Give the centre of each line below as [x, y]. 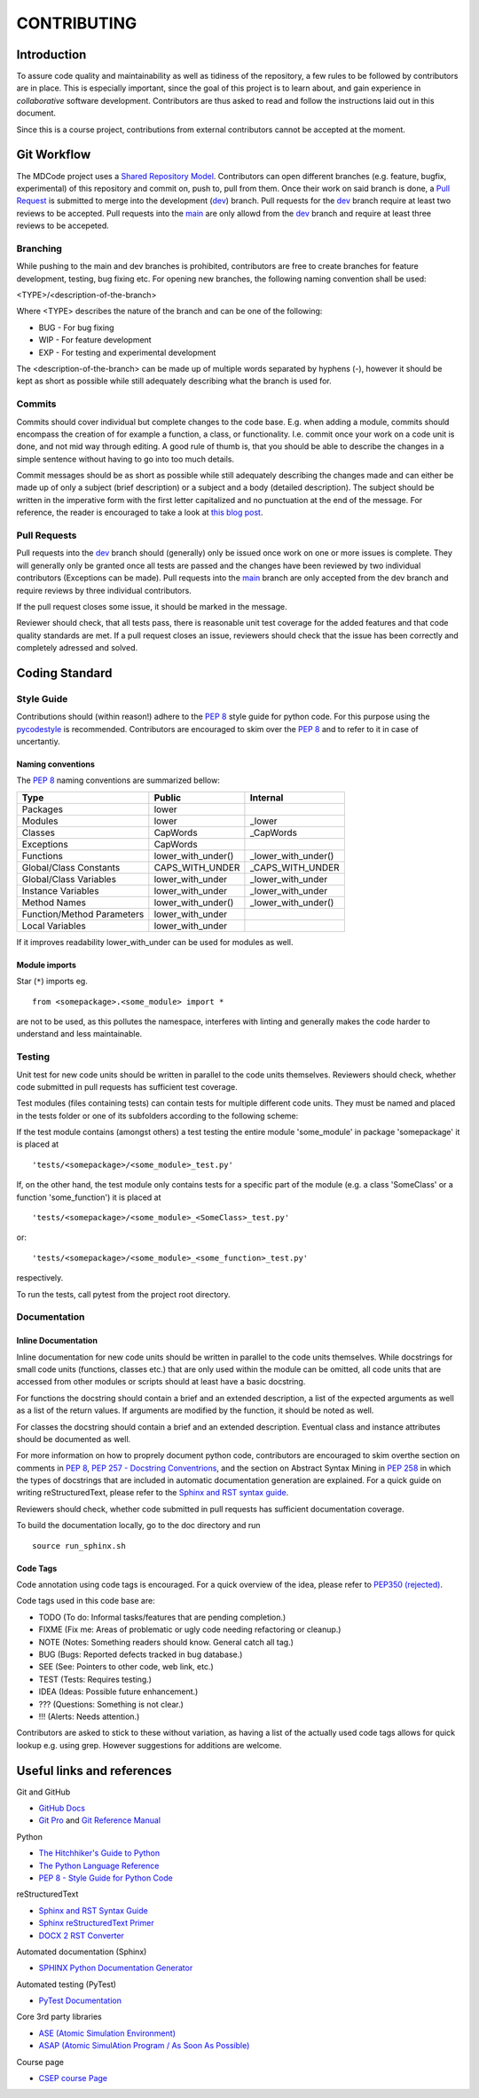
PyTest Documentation [80, 2000]
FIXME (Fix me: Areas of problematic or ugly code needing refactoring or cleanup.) [190, 1629]
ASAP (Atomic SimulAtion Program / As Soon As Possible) [144, 2046]
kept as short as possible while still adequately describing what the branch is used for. [174, 381]
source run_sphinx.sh [79, 1546]
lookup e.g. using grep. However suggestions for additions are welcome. [149, 1745]
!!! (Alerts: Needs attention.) [89, 1716]
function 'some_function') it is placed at [89, 1197]
